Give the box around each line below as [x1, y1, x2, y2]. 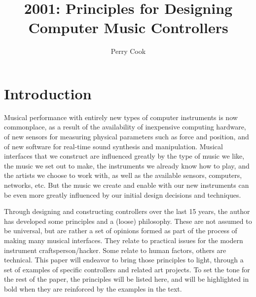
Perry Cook [110, 46, 146, 56]
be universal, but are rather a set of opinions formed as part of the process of [4, 225, 237, 236]
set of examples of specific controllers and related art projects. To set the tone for [4, 264, 250, 274]
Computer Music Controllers [28, 17, 228, 38]
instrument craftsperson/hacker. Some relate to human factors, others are [4, 245, 226, 255]
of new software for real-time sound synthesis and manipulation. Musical [4, 141, 223, 151]
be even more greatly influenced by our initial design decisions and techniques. [4, 189, 241, 200]
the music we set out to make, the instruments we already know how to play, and [4, 160, 250, 170]
